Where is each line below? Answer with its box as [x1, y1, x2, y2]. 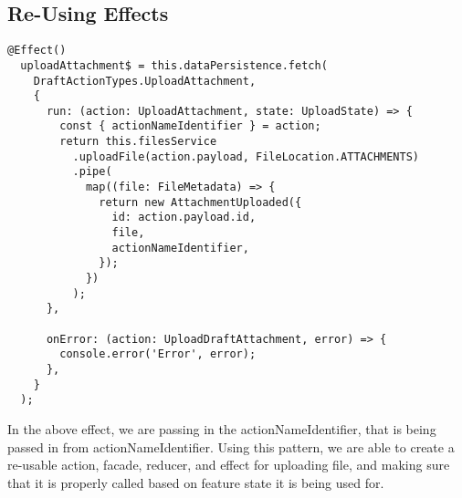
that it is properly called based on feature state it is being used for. [7, 472, 384, 492]
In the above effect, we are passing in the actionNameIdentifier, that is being [7, 419, 436, 438]
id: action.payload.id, [111, 211, 257, 224]
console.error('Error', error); [59, 348, 257, 361]
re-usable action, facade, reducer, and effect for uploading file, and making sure [7, 455, 450, 474]
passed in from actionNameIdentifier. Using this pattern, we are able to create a [7, 437, 455, 456]
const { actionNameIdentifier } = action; [59, 119, 321, 133]
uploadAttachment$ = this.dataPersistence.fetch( [20, 58, 328, 72]
